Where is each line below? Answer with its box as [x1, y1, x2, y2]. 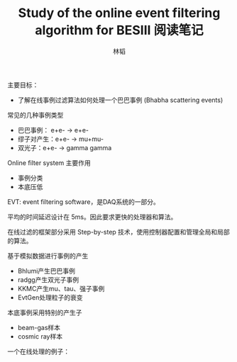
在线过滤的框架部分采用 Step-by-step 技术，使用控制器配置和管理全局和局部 [7, 227, 231, 236]
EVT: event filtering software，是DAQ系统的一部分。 [7, 197, 160, 206]
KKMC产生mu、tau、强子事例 [17, 284, 105, 293]
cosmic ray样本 [17, 332, 62, 341]
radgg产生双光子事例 [17, 275, 79, 284]
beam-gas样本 [17, 323, 61, 332]
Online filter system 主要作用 [7, 158, 91, 167]
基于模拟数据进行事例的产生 [7, 251, 89, 260]
